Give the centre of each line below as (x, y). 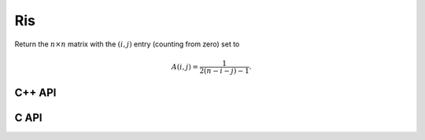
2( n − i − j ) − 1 (224, 70)
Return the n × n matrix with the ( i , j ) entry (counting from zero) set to (127, 44)
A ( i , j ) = (185, 66)
